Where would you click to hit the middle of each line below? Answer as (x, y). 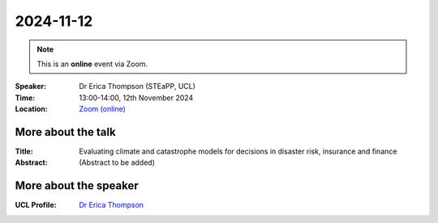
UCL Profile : (36, 205)
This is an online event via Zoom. (92, 64)
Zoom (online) (102, 109)
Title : (24, 151)
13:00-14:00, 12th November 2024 (136, 98)
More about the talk (66, 132)
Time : (25, 98)
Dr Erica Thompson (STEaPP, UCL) (137, 86)
